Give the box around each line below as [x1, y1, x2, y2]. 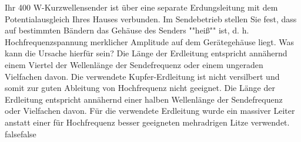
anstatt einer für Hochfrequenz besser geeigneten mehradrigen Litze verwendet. [5, 116, 290, 128]
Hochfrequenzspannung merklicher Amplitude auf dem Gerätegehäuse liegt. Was [5, 35, 295, 48]
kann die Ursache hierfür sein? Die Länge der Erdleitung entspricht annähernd [5, 47, 287, 59]
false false [5, 127, 36, 140]
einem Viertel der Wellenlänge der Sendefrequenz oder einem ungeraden [5, 58, 263, 70]
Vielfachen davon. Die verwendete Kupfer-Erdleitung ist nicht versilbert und [5, 70, 280, 82]
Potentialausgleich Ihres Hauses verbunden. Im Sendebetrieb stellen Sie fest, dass [5, 12, 297, 25]
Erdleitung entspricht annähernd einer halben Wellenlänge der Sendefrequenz [5, 93, 283, 105]
